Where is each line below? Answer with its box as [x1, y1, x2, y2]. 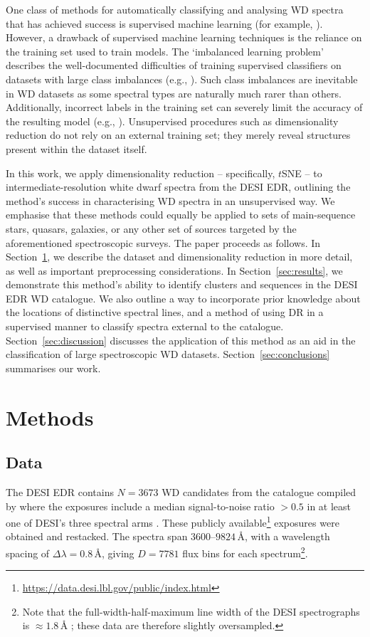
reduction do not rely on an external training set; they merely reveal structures [6, 127, 351, 142]
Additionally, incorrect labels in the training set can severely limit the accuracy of [6, 100, 363, 115]
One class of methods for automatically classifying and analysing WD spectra [6, 2, 344, 16]
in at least [307, 498, 351, 513]
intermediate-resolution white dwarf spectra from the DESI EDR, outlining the [6, 179, 351, 194]
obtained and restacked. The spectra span [6, 529, 188, 544]
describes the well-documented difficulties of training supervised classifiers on [6, 58, 342, 73]
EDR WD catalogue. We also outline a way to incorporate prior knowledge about [6, 290, 361, 305]
